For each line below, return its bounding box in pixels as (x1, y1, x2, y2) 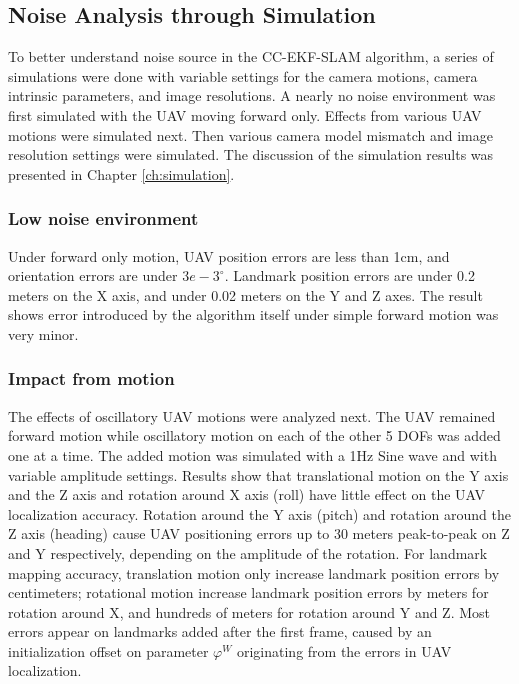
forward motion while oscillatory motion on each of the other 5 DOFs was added (8, 425, 501, 446)
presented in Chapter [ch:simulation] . (8, 163, 235, 184)
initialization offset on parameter (8, 640, 209, 661)
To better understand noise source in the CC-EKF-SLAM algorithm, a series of (8, 46, 494, 67)
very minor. (8, 323, 79, 344)
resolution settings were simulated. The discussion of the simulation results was (8, 144, 494, 165)
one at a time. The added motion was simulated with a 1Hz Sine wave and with (8, 444, 497, 465)
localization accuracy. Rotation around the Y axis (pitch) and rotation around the (8, 503, 511, 524)
